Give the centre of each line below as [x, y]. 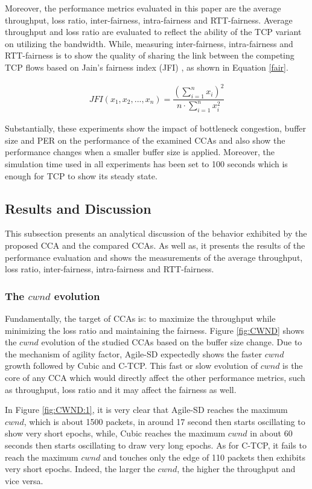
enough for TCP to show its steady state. [81, 175]
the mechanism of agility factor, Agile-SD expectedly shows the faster [133, 353]
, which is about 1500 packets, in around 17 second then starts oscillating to [164, 421]
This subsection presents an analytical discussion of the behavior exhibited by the [156, 233]
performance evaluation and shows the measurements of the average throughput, [154, 257]
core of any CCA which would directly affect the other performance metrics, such [155, 377]
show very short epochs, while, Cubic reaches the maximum [115, 433]
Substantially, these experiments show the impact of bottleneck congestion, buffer [156, 128]
